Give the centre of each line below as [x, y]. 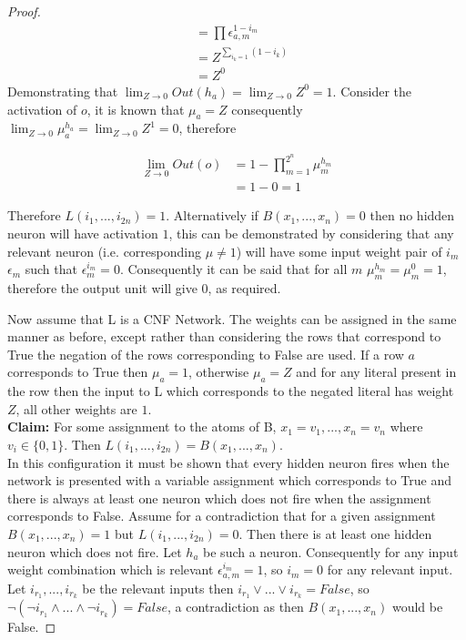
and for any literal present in [376, 372]
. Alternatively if [212, 215]
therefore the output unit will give [102, 288]
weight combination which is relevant [111, 569]
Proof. [24, 11]
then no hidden [412, 215]
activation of [42, 109]
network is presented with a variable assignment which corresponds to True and [229, 480]
